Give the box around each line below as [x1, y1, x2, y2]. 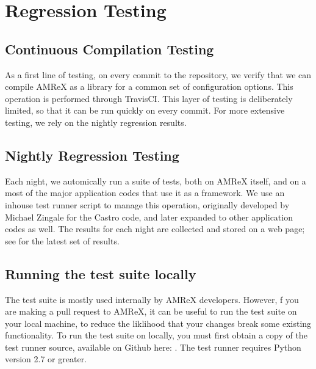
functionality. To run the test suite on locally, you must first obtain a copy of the [5, 329, 307, 342]
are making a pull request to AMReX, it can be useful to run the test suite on [5, 305, 297, 318]
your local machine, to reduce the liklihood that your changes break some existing [5, 316, 312, 329]
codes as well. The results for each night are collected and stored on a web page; [5, 222, 305, 235]
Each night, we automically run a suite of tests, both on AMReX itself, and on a [5, 174, 306, 187]
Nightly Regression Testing [5, 145, 179, 164]
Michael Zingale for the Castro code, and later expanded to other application [5, 210, 293, 223]
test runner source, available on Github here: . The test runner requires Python [5, 340, 301, 353]
